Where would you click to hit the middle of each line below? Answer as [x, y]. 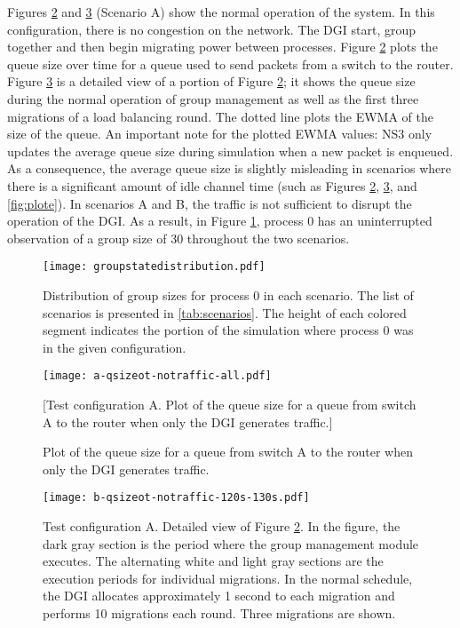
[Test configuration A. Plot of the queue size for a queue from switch [230, 404]
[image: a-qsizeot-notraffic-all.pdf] [157, 376]
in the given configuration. [115, 347]
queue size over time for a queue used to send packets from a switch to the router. [230, 64]
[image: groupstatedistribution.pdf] [154, 267]
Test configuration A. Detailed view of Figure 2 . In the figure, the [222, 526]
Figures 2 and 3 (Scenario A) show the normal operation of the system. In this [221, 12]
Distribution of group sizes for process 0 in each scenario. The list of [228, 294]
